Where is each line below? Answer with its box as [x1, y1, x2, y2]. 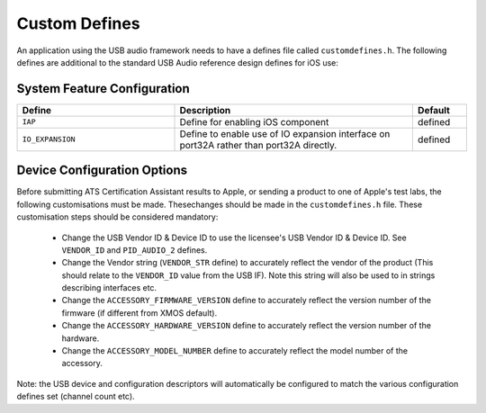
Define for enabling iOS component [179, 115, 329, 128]
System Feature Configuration [16, 81, 191, 96]
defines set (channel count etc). [16, 391, 135, 402]
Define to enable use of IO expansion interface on [179, 127, 391, 139]
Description [179, 103, 231, 116]
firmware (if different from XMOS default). [61, 307, 218, 319]
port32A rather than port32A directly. [179, 139, 337, 151]
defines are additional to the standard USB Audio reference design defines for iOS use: [16, 57, 339, 67]
